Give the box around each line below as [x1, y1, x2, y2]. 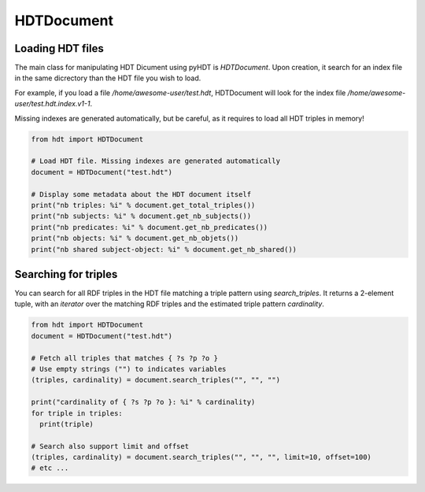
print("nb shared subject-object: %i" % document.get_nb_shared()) [31, 245, 297, 253]
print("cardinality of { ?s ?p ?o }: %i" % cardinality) [31, 398, 256, 407]
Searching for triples [14, 268, 118, 281]
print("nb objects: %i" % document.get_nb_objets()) [31, 234, 239, 243]
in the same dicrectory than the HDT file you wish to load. [14, 73, 201, 83]
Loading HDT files [14, 42, 104, 55]
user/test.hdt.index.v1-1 [14, 99, 91, 109]
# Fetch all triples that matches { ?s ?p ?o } [31, 353, 218, 362]
